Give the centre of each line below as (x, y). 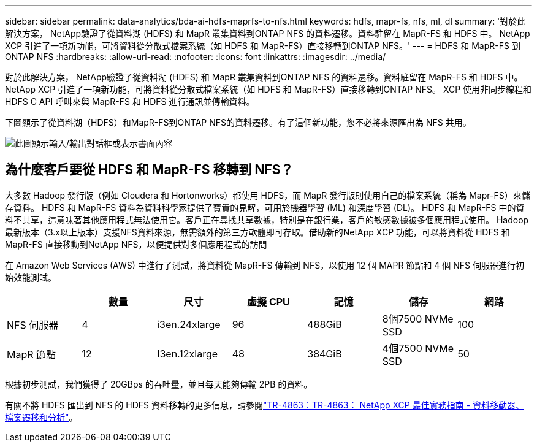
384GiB (325, 353)
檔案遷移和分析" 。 (41, 417)
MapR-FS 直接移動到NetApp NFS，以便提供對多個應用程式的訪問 (136, 244)
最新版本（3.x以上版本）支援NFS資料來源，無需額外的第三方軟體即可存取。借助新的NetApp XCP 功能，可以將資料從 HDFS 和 (257, 232)
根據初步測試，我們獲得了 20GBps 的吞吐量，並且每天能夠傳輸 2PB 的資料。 (159, 384)
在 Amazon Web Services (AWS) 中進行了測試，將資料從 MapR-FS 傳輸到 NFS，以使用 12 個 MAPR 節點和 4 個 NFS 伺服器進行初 (265, 265)
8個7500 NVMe (418, 319)
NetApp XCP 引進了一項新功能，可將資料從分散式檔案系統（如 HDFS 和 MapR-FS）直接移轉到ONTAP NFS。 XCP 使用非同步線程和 (268, 89)
